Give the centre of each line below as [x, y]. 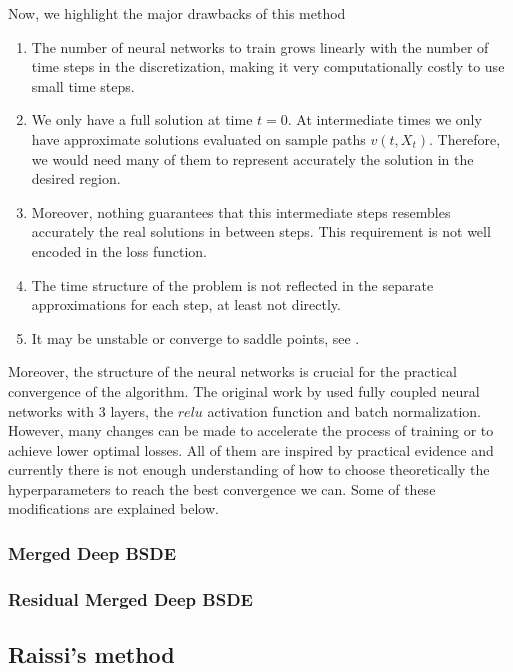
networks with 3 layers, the [91, 410]
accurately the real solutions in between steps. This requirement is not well [261, 231]
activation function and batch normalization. [344, 410]
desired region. [76, 178]
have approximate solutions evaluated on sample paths [198, 138]
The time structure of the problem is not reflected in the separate [232, 284]
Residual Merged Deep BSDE [130, 598]
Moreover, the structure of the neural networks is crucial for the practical [232, 371]
